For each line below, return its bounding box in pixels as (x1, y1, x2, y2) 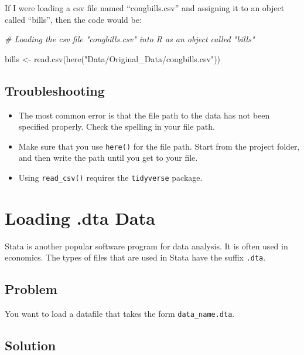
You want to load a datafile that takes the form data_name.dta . (5, 307, 235, 320)
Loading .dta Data (5, 205, 155, 229)
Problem (5, 280, 57, 298)
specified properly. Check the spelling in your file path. (18, 120, 215, 133)
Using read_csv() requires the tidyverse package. (18, 171, 203, 184)
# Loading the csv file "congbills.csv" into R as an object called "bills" (5, 33, 255, 45)
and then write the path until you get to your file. (18, 151, 198, 164)
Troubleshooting (5, 81, 105, 99)
